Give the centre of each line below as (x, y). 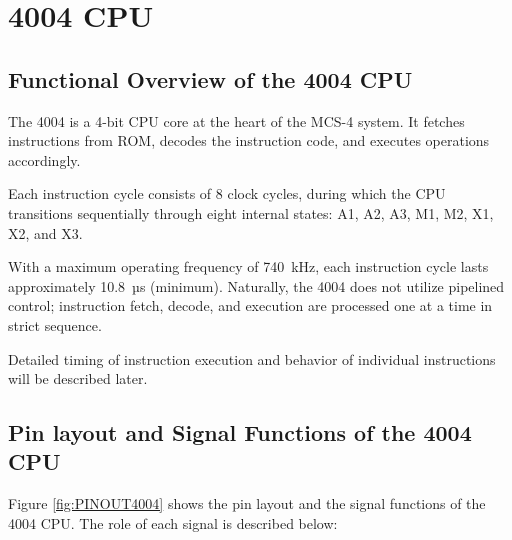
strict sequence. (55, 324)
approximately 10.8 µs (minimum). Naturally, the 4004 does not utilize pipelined (256, 285)
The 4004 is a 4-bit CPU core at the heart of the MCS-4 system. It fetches (236, 120)
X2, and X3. (45, 232)
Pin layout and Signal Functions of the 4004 (240, 432)
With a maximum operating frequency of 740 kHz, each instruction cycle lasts (248, 266)
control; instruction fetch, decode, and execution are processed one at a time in (250, 305)
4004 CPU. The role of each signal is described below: (173, 522)
